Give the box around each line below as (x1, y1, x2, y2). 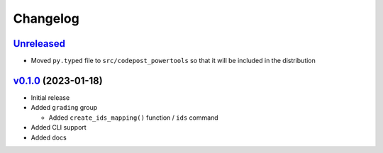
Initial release (30, 93, 70, 102)
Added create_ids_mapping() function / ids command (48, 113, 219, 122)
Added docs (30, 133, 67, 142)
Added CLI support (30, 123, 87, 132)
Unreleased (13, 38, 66, 50)
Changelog (13, 11, 79, 26)
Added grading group (30, 103, 98, 112)
